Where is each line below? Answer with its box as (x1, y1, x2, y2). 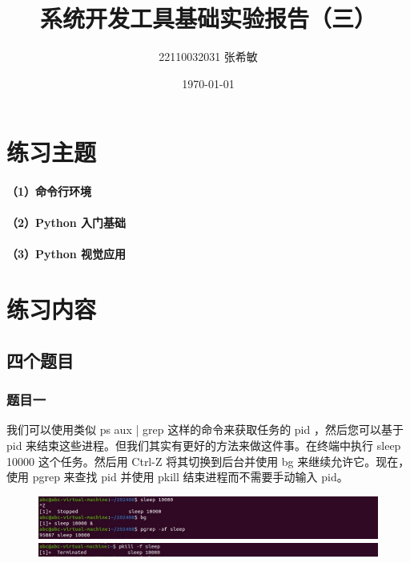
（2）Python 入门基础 (6, 214, 127, 231)
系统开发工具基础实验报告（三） (39, 2, 376, 34)
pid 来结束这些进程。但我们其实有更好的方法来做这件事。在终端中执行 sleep (6, 437, 401, 454)
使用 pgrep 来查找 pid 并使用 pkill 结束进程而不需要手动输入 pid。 (6, 468, 348, 485)
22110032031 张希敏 (159, 48, 258, 65)
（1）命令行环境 (6, 183, 92, 200)
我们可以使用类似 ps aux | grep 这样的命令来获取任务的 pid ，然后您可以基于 (6, 421, 404, 438)
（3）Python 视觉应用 (6, 245, 127, 262)
